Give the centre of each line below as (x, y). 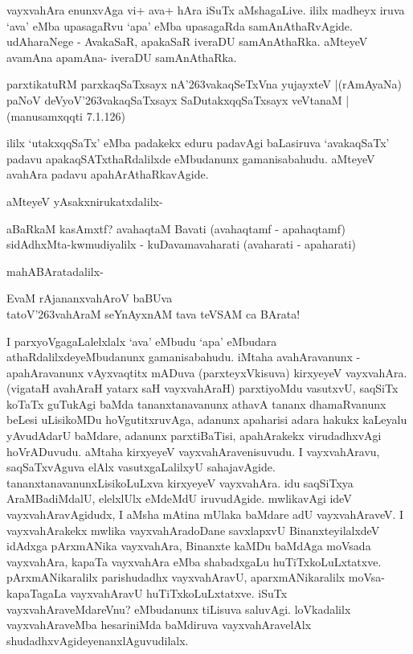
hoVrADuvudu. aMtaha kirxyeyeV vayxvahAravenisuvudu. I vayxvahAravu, (193, 451)
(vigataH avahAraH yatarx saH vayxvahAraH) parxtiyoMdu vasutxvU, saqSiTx (202, 388)
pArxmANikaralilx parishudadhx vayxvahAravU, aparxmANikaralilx (176, 577)
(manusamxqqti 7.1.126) (66, 115)
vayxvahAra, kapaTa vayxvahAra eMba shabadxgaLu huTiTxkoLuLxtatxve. (194, 561)
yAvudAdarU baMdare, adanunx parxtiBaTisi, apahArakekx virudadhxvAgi (194, 436)
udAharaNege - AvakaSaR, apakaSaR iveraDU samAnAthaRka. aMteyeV (187, 41)
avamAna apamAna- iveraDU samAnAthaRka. (122, 57)
